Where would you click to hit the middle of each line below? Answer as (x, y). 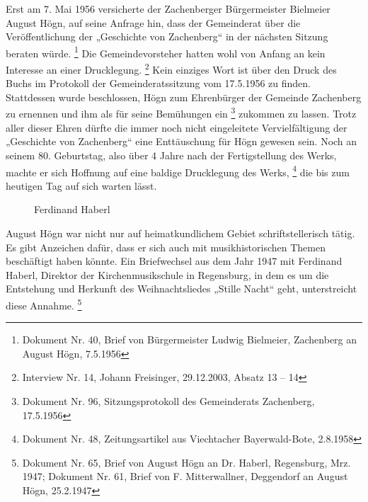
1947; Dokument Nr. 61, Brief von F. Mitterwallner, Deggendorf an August (185, 476)
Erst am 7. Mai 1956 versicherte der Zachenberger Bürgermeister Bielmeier (168, 8)
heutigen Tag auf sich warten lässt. (81, 185)
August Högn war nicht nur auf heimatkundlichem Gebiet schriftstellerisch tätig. (180, 233)
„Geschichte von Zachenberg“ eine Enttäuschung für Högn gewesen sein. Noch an (182, 141)
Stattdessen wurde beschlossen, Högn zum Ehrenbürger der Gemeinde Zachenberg (184, 97)
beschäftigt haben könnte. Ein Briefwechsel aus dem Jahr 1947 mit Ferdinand (174, 261)
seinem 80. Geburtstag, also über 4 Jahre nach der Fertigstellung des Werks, (171, 155)
